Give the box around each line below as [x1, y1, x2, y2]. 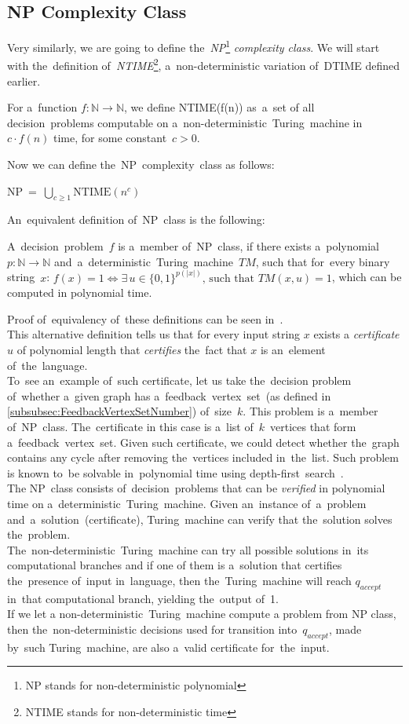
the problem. [7, 526, 71, 543]
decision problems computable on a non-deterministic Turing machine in [7, 114, 363, 130]
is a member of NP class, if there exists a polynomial [118, 238, 379, 254]
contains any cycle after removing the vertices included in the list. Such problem [7, 449, 399, 466]
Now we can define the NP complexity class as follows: [7, 156, 275, 173]
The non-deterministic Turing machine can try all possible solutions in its [7, 541, 369, 558]
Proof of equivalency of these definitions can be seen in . [7, 310, 283, 327]
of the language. [7, 357, 88, 373]
